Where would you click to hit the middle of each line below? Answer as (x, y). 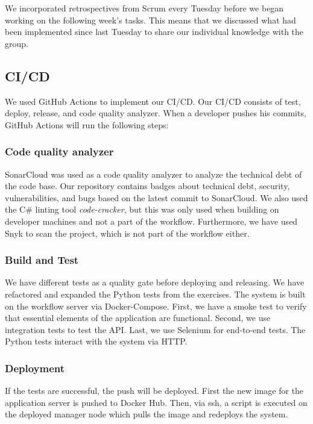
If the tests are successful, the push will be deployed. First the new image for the (154, 391)
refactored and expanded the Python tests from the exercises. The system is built (155, 294)
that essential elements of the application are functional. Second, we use (138, 318)
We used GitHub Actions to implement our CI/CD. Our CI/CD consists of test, (153, 101)
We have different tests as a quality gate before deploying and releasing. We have (155, 282)
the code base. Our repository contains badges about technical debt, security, (147, 186)
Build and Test (42, 260)
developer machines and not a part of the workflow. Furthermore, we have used (151, 221)
